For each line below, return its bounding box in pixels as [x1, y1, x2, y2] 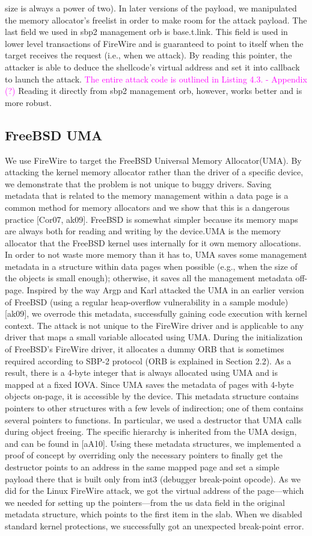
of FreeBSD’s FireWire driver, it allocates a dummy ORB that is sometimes [5, 343, 284, 355]
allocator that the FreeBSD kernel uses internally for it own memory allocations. [5, 236, 301, 249]
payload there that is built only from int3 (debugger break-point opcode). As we [5, 472, 301, 485]
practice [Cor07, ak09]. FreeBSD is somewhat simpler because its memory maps [5, 213, 298, 225]
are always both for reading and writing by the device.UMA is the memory [5, 225, 281, 237]
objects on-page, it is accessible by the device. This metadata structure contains [5, 390, 299, 402]
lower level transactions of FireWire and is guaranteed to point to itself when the [5, 37, 304, 49]
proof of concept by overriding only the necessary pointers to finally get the [5, 449, 283, 461]
